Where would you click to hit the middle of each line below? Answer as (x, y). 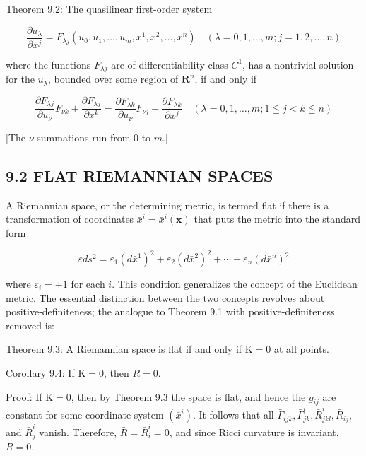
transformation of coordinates (70, 219)
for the (20, 79)
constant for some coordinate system (85, 415)
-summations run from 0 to (92, 137)
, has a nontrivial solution (298, 64)
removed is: (30, 325)
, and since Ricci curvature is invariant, (254, 432)
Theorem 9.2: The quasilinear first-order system (109, 8)
